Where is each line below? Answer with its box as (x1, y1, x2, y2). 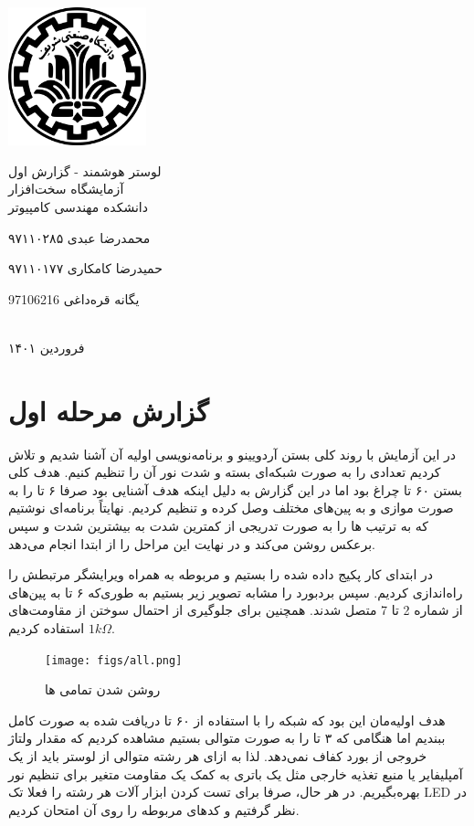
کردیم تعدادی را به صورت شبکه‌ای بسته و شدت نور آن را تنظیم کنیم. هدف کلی (8, 462, 441, 482)
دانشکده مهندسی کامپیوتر (8, 196, 148, 216)
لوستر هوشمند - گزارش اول (8, 161, 162, 180)
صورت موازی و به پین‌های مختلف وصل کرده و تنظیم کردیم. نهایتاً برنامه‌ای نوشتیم (8, 498, 454, 517)
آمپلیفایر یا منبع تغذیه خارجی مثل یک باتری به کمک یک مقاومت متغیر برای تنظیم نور (8, 764, 463, 783)
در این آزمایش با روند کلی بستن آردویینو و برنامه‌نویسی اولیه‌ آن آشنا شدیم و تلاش (8, 444, 456, 463)
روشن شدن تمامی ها (45, 680, 161, 699)
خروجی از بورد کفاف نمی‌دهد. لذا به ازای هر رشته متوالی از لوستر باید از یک (8, 747, 427, 766)
